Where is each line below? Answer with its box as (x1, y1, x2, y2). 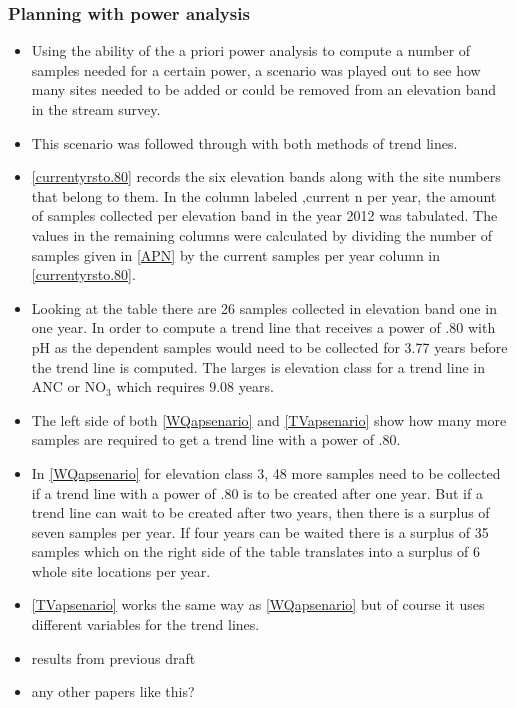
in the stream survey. (31, 99, 161, 119)
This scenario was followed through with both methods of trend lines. (31, 132, 458, 153)
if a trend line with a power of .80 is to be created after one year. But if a (31, 482, 483, 503)
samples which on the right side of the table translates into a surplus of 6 (31, 541, 481, 562)
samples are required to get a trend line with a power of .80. (31, 429, 401, 450)
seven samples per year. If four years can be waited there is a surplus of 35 (31, 521, 489, 542)
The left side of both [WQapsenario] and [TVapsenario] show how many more (31, 409, 507, 430)
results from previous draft (31, 647, 196, 668)
